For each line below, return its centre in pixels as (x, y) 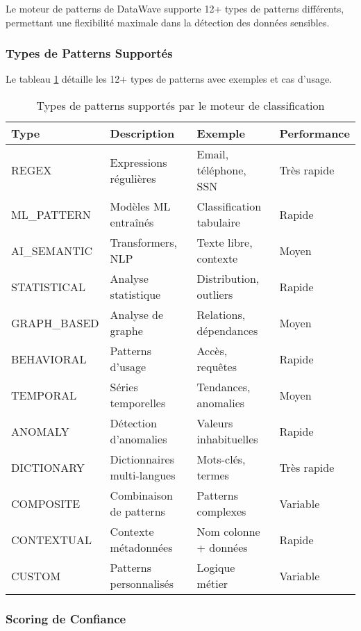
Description (142, 133)
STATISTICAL (48, 286)
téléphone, (221, 170)
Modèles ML (140, 206)
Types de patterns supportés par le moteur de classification (180, 105)
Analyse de (137, 314)
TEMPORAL (44, 395)
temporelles (138, 403)
